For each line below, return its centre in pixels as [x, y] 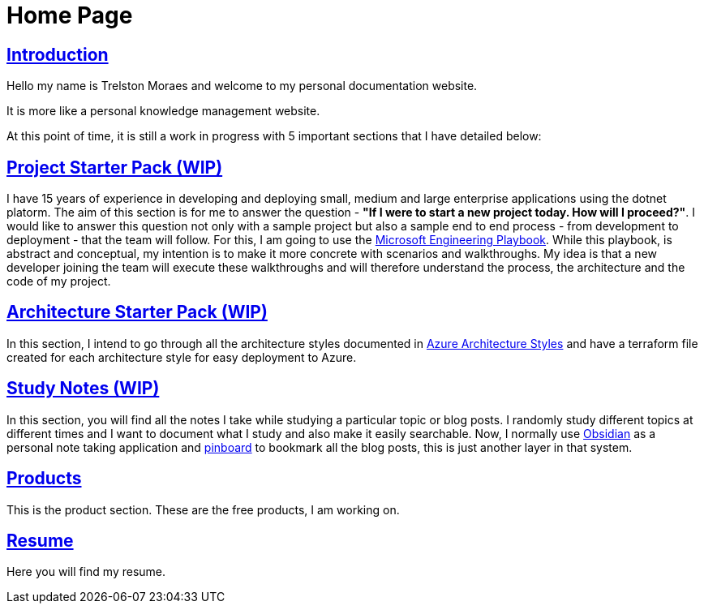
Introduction [58, 54]
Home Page [70, 15]
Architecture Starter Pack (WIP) [137, 312]
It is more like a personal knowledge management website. [163, 111]
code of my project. [59, 281]
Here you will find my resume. [86, 572]
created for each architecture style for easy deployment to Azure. [182, 357]
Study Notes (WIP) [83, 389]
